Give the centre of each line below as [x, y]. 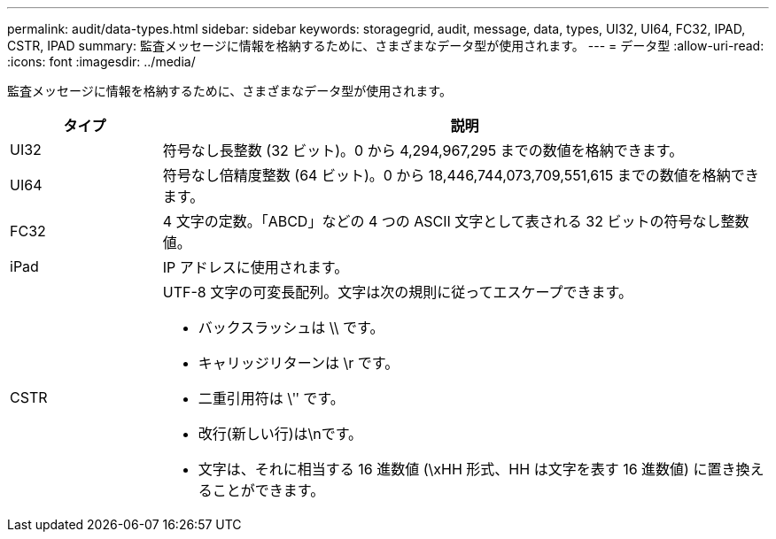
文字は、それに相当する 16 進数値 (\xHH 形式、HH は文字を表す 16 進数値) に [453, 469]
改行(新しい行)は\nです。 [280, 434]
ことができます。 [268, 490]
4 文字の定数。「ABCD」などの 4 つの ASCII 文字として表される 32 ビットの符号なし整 [449, 221]
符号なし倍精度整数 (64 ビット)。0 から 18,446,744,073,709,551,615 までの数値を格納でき [461, 175]
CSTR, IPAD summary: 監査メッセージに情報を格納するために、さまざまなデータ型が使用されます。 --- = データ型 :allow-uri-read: [386, 46]
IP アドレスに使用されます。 [256, 267]
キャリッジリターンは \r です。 [299, 363]
